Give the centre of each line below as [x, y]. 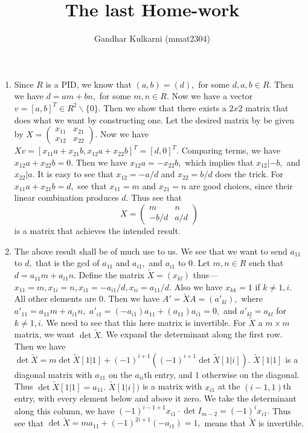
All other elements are [55, 298]
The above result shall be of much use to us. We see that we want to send [151, 251]
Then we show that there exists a [165, 107]
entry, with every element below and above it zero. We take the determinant [155, 398]
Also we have [198, 286]
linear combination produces [66, 197]
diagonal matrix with [53, 374]
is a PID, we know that [89, 84]
